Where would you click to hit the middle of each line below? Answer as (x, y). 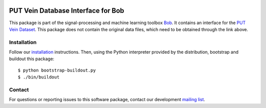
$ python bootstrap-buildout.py (57, 70)
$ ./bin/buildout (39, 77)
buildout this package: (32, 59)
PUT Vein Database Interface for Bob (67, 11)
